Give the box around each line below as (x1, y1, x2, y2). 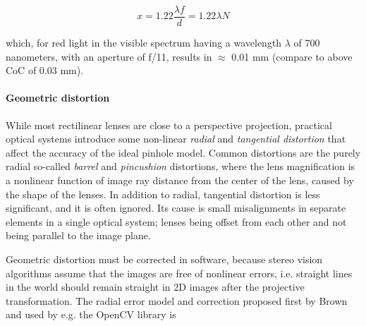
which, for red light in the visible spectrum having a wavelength (6, 35, 282, 50)
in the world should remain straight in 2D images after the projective (6, 279, 305, 294)
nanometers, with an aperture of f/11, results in (6, 49, 212, 64)
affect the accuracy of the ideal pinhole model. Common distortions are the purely (6, 145, 361, 159)
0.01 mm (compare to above (231, 49, 353, 64)
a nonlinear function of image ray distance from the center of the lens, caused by (6, 173, 354, 188)
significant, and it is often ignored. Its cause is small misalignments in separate (6, 200, 346, 215)
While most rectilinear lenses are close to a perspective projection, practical (6, 117, 332, 132)
